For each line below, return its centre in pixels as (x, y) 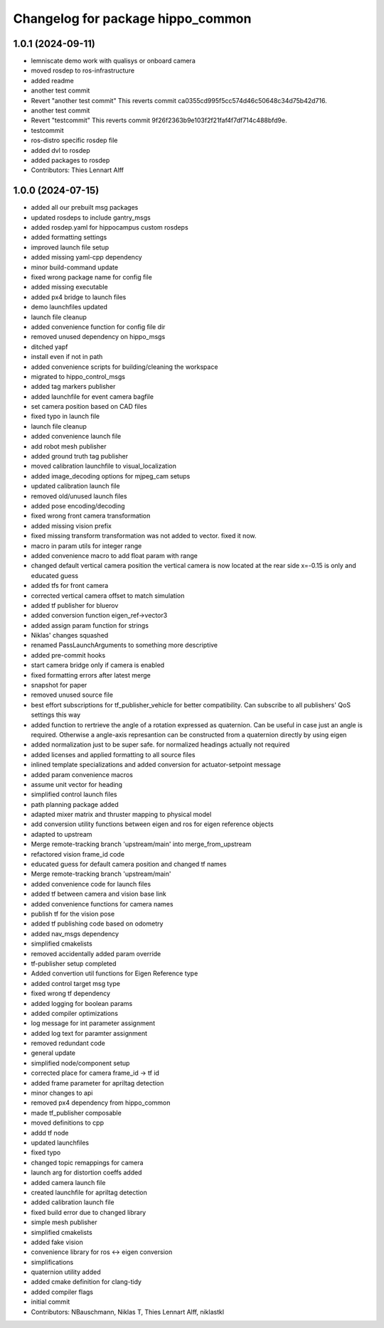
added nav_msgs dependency (75, 933)
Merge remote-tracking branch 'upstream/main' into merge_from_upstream (141, 844)
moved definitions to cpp (68, 1123)
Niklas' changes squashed (70, 636)
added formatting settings (69, 237)
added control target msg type (76, 983)
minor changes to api (62, 1093)
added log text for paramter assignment (89, 1033)
